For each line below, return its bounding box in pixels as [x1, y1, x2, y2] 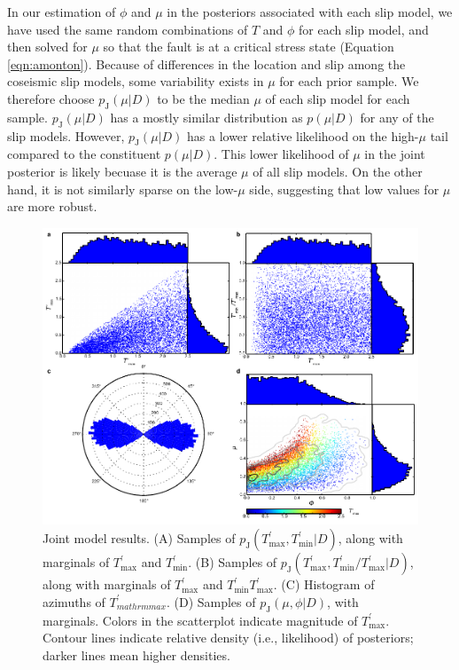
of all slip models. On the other [253, 162, 423, 180]
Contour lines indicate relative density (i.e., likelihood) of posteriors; [43, 628, 414, 647]
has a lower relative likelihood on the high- [187, 126, 419, 145]
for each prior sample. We [279, 72, 419, 91]
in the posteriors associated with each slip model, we [167, 3, 453, 20]
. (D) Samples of [166, 592, 256, 611]
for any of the [360, 107, 434, 126]
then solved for [7, 37, 88, 56]
